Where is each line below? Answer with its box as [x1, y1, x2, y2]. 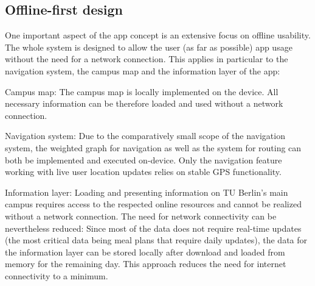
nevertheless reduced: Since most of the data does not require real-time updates [5, 221, 302, 234]
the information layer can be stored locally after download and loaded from [5, 245, 285, 258]
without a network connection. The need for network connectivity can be [5, 209, 277, 222]
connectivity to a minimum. [5, 269, 108, 282]
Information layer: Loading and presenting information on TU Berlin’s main [5, 185, 288, 198]
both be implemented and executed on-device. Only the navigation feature [5, 153, 282, 166]
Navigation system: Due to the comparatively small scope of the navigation [5, 129, 285, 142]
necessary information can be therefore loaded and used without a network [5, 97, 283, 110]
